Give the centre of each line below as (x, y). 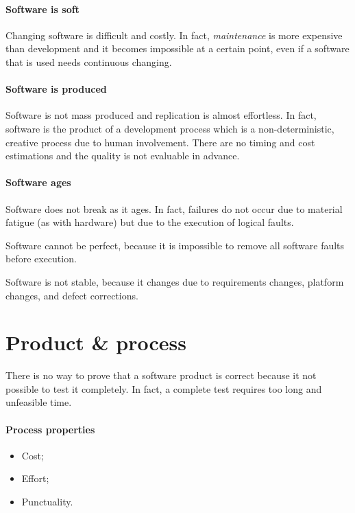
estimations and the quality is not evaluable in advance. (123, 156)
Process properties (50, 429)
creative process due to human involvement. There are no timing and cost (160, 142)
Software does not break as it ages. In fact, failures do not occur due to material (174, 208)
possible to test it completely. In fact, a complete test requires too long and (164, 388)
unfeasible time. (39, 402)
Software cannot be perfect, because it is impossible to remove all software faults (175, 245)
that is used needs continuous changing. (89, 61)
